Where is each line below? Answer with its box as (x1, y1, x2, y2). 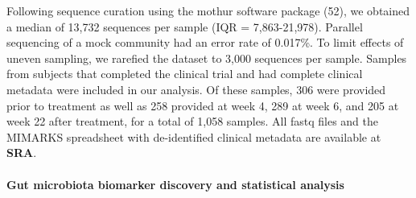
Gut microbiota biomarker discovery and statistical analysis (6, 175, 344, 192)
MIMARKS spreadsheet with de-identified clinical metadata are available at (6, 128, 381, 145)
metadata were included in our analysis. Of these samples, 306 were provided (6, 80, 386, 97)
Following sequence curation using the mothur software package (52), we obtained (6, 2, 410, 19)
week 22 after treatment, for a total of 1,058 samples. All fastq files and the (6, 113, 378, 130)
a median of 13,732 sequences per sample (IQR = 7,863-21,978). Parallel (6, 18, 363, 35)
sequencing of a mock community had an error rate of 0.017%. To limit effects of (6, 34, 404, 51)
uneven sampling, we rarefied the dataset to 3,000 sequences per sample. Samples (6, 49, 407, 66)
